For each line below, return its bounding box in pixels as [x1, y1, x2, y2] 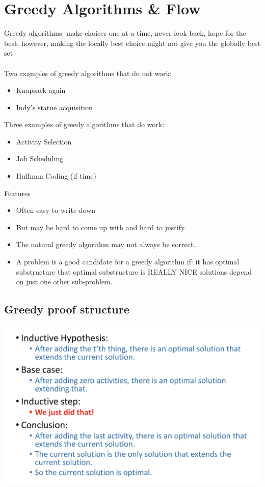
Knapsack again [16, 85, 66, 95]
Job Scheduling [16, 153, 64, 164]
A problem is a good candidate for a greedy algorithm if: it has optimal [16, 256, 240, 267]
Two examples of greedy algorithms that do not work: [4, 67, 172, 78]
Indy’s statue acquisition [16, 102, 93, 112]
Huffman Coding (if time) [16, 171, 96, 181]
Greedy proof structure [4, 301, 129, 317]
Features [4, 187, 31, 198]
